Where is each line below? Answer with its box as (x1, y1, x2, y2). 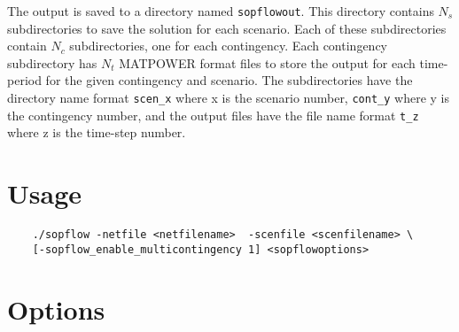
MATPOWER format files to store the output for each (119, 53, 416, 72)
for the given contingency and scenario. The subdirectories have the (45, 71, 413, 89)
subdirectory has (7, 53, 97, 72)
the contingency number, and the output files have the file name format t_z (7, 105, 419, 124)
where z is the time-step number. (7, 123, 186, 142)
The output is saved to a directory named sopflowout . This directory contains (7, 2, 434, 19)
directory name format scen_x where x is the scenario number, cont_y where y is (7, 89, 449, 107)
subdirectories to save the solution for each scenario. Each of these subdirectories (7, 19, 447, 37)
